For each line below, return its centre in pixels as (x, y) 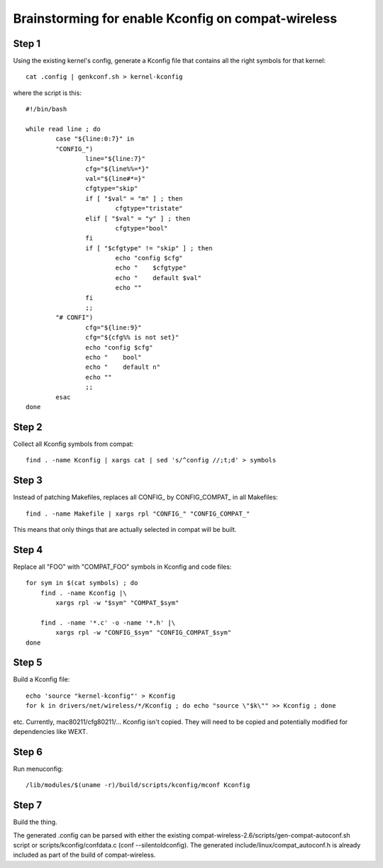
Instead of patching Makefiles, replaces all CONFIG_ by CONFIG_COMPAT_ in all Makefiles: (145, 497)
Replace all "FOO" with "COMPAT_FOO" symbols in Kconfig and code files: (122, 567)
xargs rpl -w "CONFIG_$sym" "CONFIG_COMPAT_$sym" (144, 633)
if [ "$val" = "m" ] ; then (134, 198)
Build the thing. (35, 822)
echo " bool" (113, 357)
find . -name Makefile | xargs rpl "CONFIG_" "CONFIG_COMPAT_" (138, 513)
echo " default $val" (159, 278)
